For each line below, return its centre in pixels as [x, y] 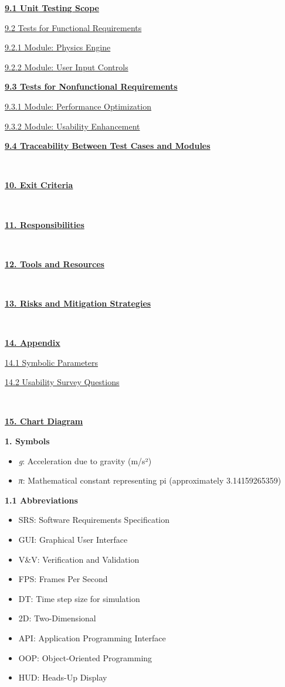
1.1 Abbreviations [41, 500]
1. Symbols [27, 441]
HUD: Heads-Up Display [63, 677]
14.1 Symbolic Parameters [52, 362]
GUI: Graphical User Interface [73, 540]
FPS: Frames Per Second [63, 579]
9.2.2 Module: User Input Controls [67, 67]
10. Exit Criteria [39, 185]
